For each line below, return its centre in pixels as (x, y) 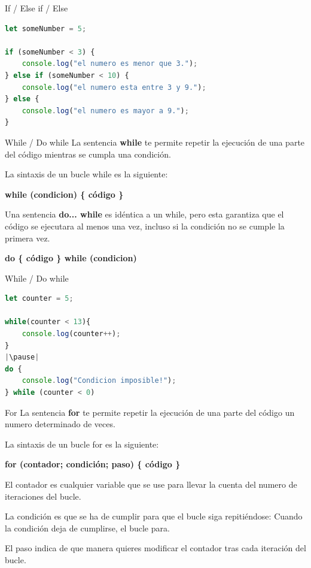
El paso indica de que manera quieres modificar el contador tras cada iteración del (155, 548)
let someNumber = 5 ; (46, 28)
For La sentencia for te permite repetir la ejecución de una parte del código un (150, 412)
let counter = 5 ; (39, 299)
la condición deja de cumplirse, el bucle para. (87, 528)
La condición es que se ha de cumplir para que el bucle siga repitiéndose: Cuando (154, 516)
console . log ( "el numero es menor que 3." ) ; (110, 64)
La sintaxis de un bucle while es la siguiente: (86, 174)
